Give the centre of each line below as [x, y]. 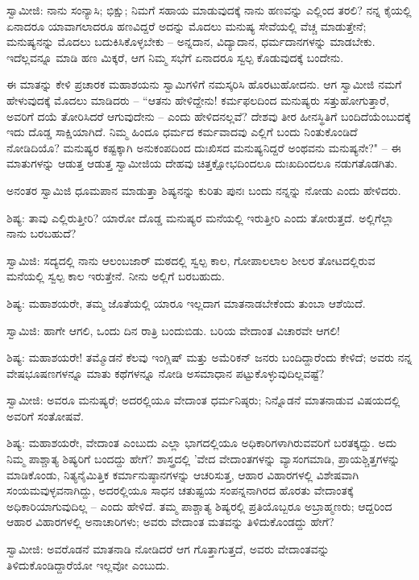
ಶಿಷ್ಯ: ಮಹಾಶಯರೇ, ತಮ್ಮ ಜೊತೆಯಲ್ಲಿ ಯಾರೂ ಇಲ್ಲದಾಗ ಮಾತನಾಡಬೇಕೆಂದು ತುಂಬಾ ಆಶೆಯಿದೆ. [186, 302]
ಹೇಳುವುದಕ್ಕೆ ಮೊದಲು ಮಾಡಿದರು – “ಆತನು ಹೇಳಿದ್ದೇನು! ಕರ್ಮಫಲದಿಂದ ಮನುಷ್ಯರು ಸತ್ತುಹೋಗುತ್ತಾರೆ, [198, 99]
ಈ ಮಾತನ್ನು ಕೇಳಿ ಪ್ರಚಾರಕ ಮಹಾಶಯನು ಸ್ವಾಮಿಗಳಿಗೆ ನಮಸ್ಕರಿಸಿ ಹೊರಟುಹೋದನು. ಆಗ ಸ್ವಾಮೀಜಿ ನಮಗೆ [204, 84]
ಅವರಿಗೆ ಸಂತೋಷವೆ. [45, 415]
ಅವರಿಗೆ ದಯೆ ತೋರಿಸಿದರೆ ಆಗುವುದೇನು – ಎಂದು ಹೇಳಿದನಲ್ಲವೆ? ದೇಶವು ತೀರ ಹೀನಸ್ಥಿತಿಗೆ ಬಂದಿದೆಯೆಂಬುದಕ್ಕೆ [209, 116]
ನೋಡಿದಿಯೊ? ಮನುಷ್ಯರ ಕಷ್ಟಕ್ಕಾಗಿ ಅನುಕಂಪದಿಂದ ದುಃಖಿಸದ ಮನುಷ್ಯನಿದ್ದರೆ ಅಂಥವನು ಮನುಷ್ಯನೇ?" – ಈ [204, 147]
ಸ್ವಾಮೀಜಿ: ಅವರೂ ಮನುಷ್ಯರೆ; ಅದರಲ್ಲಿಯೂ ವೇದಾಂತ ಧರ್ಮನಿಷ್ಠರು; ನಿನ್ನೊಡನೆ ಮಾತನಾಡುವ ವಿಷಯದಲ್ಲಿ [203, 400]
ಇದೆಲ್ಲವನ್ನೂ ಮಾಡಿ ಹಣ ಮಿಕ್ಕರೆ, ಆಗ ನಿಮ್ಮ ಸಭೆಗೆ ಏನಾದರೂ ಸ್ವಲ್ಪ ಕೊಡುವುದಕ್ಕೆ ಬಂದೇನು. [175, 57]
